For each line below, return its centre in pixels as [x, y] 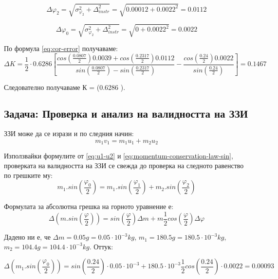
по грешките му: [28, 175]
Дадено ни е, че [27, 237]
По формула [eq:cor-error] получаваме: [61, 48]
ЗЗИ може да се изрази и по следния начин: [69, 133]
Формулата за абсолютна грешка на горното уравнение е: [89, 206]
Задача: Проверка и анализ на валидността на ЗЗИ [126, 113]
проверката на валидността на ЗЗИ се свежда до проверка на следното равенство [124, 165]
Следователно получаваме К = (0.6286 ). [65, 87]
